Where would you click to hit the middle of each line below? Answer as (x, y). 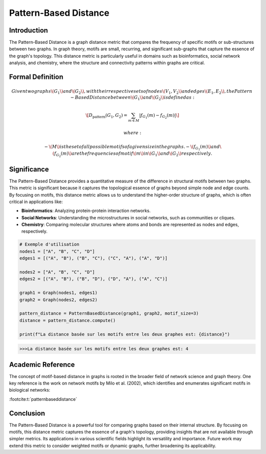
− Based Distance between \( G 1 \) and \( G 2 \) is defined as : (132, 98)
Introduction (29, 30)
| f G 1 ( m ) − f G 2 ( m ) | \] (159, 116)
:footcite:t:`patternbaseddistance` (43, 399)
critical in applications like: (36, 202)
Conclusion (27, 413)
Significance (29, 169)
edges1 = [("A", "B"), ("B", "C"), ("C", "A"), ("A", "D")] (94, 258)
